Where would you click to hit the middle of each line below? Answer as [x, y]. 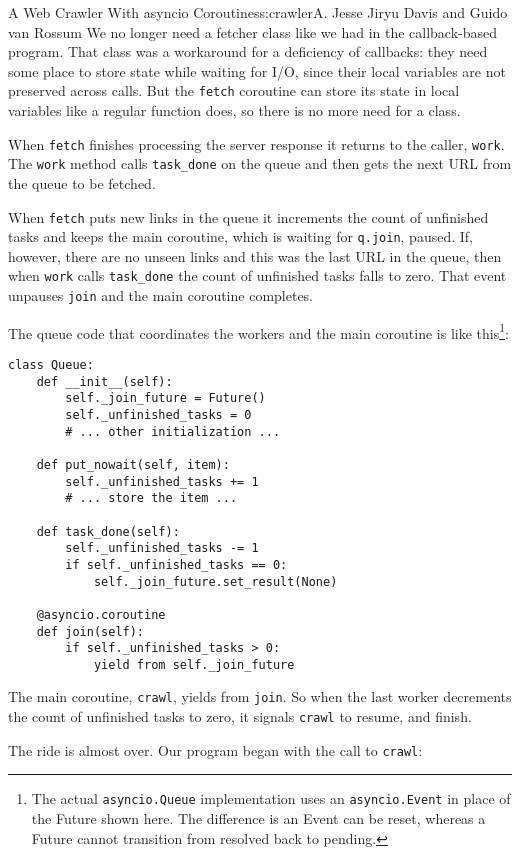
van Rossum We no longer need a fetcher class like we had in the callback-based [253, 31]
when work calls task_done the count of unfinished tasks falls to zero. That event [257, 275]
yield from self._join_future [194, 664]
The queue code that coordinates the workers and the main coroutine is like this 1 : [258, 331]
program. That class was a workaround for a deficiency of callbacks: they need [248, 51]
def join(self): [90, 631]
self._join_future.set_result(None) [215, 581]
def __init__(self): [104, 381]
